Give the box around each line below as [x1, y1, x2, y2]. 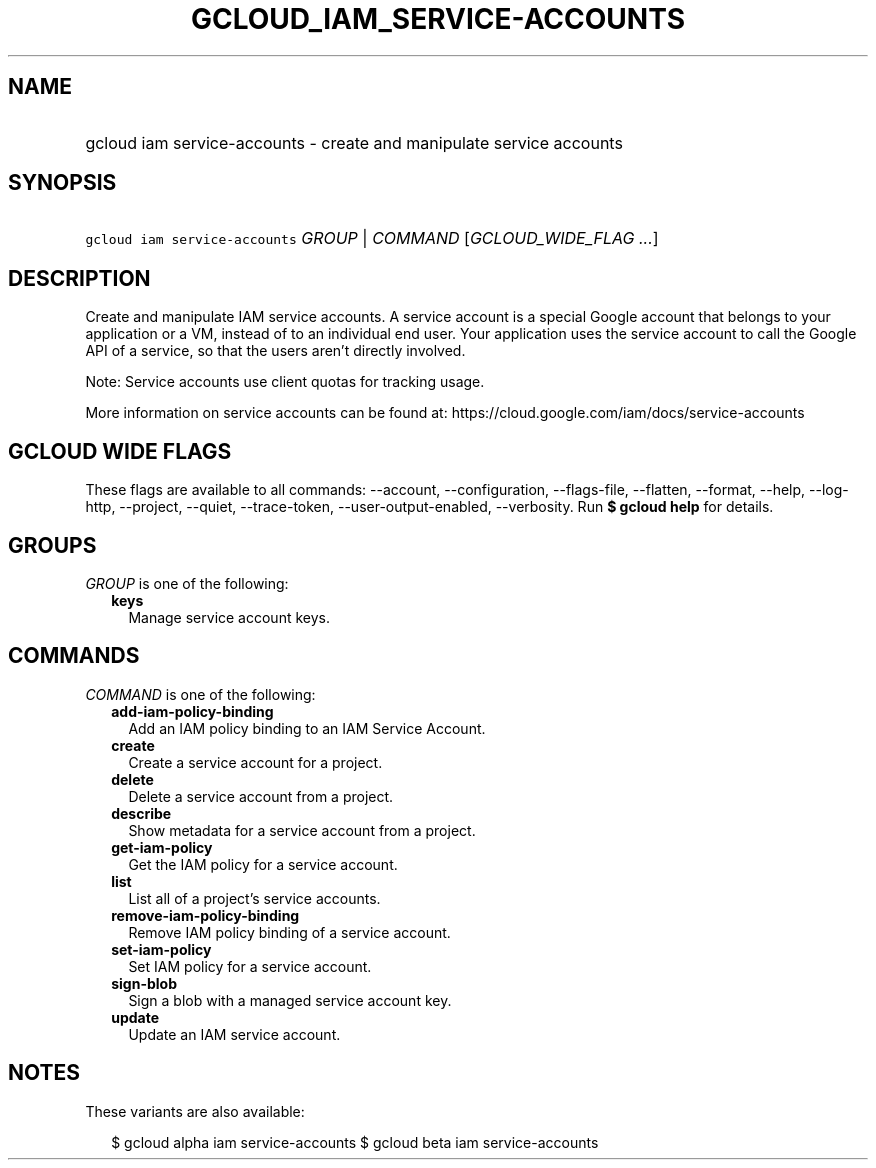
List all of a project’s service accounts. [128, 889, 381, 907]
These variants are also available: [85, 1102, 305, 1120]
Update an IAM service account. [128, 1025, 341, 1043]
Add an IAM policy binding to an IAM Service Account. [128, 719, 486, 737]
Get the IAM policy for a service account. [128, 855, 398, 873]
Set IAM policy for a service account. [128, 957, 372, 975]
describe [111, 804, 172, 822]
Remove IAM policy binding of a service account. [128, 923, 451, 941]
